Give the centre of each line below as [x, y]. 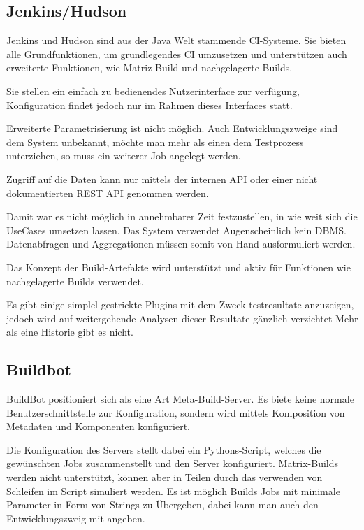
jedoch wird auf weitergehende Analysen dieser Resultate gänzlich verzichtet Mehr [182, 318]
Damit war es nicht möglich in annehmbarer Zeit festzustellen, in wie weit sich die [182, 216]
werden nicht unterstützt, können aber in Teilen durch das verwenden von [165, 477]
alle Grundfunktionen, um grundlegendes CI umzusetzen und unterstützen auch [177, 53]
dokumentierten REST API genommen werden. [108, 193]
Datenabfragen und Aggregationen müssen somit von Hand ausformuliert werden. [181, 244]
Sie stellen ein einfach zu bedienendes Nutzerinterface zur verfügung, [153, 91]
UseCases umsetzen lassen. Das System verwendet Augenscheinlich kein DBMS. [176, 230]
